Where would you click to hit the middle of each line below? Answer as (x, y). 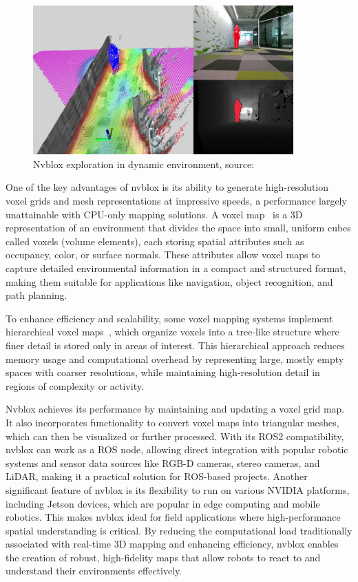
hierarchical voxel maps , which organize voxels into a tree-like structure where (172, 332)
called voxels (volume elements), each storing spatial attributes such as (155, 241)
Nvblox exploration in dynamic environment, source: (144, 164)
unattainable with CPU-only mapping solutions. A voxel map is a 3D (154, 214)
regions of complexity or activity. (75, 385)
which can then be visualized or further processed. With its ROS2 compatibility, (175, 436)
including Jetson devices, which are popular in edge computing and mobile (163, 503)
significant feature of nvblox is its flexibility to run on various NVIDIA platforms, (178, 489)
